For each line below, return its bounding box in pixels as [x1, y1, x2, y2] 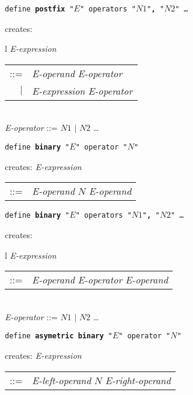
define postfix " [5, 5, 74, 13]
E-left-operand [32, 373, 91, 387]
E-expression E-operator [32, 83, 133, 98]
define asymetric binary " [5, 332, 112, 341]
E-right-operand [105, 373, 171, 387]
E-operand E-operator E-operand [32, 273, 168, 287]
